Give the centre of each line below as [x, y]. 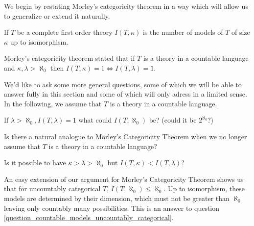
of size [241, 32]
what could [95, 120]
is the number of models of [183, 32]
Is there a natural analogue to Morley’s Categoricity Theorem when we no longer [126, 136]
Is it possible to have [35, 163]
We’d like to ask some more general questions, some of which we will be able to [123, 84]
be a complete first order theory [65, 32]
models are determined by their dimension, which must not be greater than [117, 198]
